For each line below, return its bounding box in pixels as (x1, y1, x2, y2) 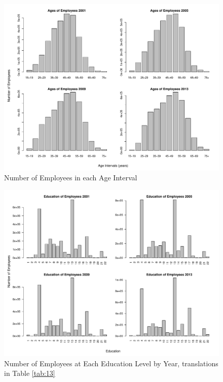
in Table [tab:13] (4, 368, 55, 378)
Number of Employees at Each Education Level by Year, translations (4, 358, 218, 368)
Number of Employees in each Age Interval (4, 172, 137, 183)
